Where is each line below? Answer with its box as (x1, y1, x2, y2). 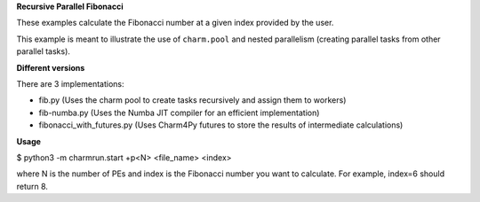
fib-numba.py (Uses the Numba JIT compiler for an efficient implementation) (38, 107, 320, 118)
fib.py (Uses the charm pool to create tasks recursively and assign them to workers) (38, 95, 347, 105)
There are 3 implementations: (16, 78, 124, 89)
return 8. (16, 181, 49, 191)
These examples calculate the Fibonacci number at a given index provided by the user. (16, 18, 334, 28)
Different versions (16, 62, 85, 73)
